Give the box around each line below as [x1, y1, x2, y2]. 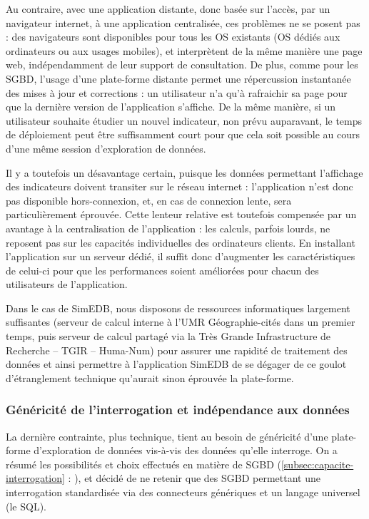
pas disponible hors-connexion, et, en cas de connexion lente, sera [6, 192, 292, 207]
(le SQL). [6, 498, 46, 513]
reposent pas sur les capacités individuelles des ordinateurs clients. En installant [6, 235, 355, 250]
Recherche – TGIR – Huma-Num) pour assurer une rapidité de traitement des [6, 342, 348, 357]
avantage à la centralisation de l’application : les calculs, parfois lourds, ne [6, 220, 330, 235]
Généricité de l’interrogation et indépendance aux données [6, 401, 350, 418]
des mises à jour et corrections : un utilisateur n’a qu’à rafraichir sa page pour [6, 85, 348, 100]
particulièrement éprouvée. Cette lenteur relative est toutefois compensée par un [6, 207, 357, 222]
